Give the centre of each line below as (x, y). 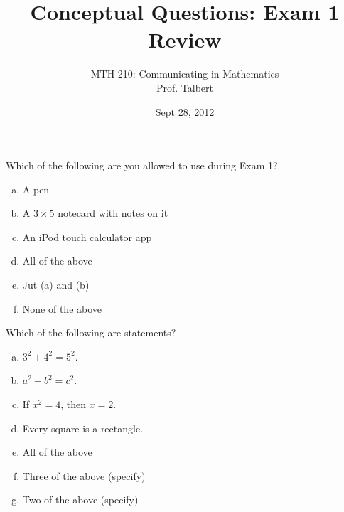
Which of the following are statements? (91, 332)
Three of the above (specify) (84, 475)
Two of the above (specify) (80, 500)
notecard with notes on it (113, 213)
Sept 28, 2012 (185, 111)
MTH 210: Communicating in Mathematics (185, 74)
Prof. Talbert (185, 87)
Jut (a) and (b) (56, 285)
